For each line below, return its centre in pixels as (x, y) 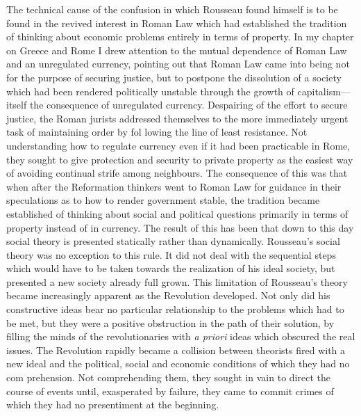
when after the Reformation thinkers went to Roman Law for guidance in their (174, 186)
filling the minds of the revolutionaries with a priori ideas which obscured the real (181, 336)
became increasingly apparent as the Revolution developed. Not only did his (168, 295)
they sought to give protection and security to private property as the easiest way (180, 159)
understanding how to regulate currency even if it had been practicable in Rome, (178, 145)
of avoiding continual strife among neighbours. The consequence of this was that (177, 173)
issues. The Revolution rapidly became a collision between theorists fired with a (176, 350)
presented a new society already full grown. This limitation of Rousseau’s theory (177, 281)
